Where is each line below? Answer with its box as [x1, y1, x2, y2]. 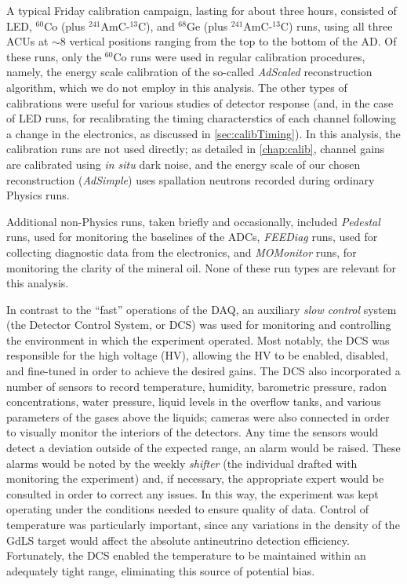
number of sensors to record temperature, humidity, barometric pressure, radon [6, 378, 387, 394]
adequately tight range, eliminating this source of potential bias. [6, 562, 315, 579]
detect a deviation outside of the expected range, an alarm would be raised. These [6, 440, 401, 456]
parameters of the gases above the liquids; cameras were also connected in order [6, 408, 390, 425]
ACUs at [6, 33, 49, 49]
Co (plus [44, 17, 85, 34]
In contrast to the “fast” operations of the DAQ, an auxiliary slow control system [6, 301, 397, 317]
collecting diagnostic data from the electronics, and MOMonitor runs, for [6, 243, 357, 260]
